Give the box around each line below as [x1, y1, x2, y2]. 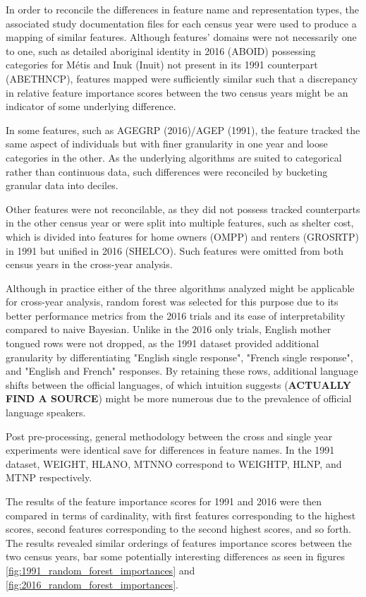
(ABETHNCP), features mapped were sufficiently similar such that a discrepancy [6, 71, 358, 85]
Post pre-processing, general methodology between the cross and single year [6, 428, 333, 443]
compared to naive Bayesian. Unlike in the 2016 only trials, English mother [6, 322, 331, 337]
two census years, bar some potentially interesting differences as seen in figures [6, 549, 346, 564]
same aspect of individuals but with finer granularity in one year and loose [6, 136, 328, 151]
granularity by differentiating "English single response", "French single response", [6, 349, 353, 364]
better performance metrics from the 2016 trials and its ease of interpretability [6, 308, 346, 322]
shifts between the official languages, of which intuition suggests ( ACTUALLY [6, 377, 351, 392]
